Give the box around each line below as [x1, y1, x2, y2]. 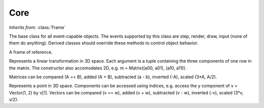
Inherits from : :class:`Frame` [9, 24, 66, 30]
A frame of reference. [9, 49, 53, 55]
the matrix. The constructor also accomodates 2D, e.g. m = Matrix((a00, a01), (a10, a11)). [9, 65, 187, 71]
